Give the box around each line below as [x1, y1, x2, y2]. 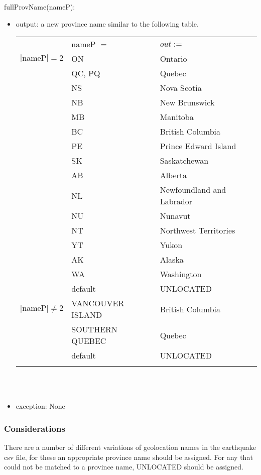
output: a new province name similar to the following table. [16, 18, 199, 29]
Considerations [4, 422, 65, 434]
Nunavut [160, 210, 191, 222]
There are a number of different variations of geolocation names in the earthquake [4, 442, 256, 452]
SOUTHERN [71, 323, 117, 335]
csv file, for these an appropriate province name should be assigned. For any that [4, 451, 253, 462]
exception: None [16, 401, 65, 411]
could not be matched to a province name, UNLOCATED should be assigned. [4, 461, 243, 472]
